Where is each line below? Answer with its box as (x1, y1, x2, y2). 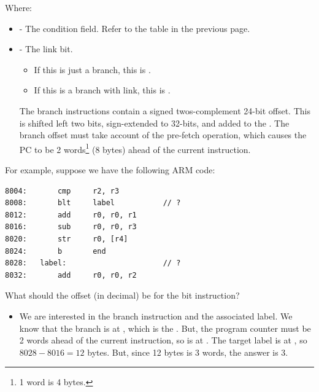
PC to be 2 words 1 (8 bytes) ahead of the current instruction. (19, 141, 251, 155)
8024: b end (5, 246, 106, 256)
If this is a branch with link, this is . (34, 84, 171, 96)
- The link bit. (19, 42, 73, 55)
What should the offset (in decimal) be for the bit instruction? (5, 289, 240, 302)
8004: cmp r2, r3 (5, 186, 120, 195)
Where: (5, 1, 32, 14)
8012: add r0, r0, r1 (5, 210, 137, 219)
